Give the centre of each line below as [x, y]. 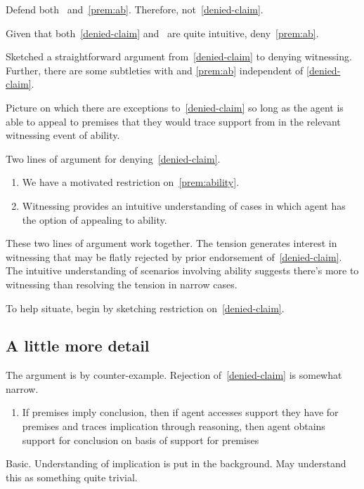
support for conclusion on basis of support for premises [141, 440]
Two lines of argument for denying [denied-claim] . [113, 158]
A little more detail [78, 346]
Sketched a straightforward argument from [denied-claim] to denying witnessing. [179, 56]
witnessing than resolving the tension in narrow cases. [122, 284]
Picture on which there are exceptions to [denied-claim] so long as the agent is [175, 107]
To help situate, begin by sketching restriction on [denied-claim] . [145, 308]
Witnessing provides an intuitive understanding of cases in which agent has [184, 205]
